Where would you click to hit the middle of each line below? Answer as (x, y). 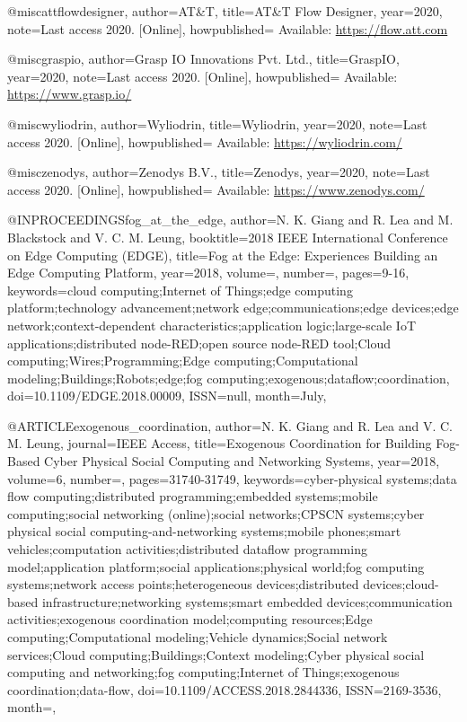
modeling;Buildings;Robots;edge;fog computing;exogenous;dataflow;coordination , (229, 378)
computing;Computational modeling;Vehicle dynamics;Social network (198, 637)
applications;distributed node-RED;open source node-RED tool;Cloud (199, 343)
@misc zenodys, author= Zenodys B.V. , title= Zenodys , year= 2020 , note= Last (219, 172)
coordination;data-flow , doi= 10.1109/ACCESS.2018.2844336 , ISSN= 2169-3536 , (225, 689)
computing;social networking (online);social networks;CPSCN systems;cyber (216, 513)
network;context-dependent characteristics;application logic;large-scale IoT (211, 325)
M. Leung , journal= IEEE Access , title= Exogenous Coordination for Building (220, 443)
